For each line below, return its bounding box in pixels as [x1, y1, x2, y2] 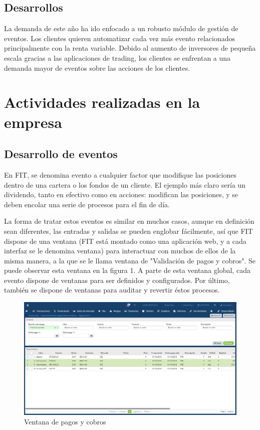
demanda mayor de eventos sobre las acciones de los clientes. [4, 62, 190, 73]
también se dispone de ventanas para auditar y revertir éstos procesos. [4, 284, 220, 295]
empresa [4, 111, 62, 132]
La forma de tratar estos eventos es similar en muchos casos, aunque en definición [4, 216, 254, 226]
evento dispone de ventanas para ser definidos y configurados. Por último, [4, 274, 230, 285]
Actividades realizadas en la [4, 92, 200, 112]
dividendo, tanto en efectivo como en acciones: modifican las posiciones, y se [4, 189, 238, 200]
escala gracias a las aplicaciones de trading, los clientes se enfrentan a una [4, 52, 231, 63]
